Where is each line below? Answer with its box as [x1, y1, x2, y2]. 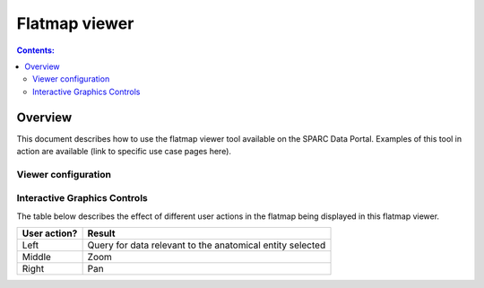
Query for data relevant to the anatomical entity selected [87, 239, 326, 251]
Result [87, 227, 116, 240]
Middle [22, 251, 51, 264]
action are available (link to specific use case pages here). [16, 146, 232, 157]
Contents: [16, 45, 56, 56]
